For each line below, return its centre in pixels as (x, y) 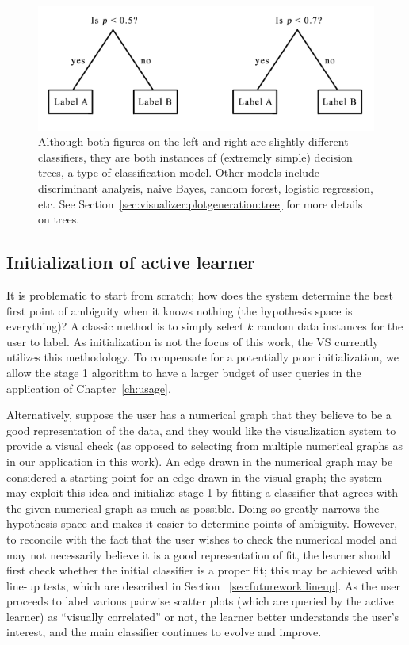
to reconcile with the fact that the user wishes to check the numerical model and (202, 538)
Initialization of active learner (131, 262)
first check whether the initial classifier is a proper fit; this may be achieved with (202, 570)
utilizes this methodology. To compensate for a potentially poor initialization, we (203, 357)
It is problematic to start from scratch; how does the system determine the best (200, 295)
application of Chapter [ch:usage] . (89, 388)
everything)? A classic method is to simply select (125, 326)
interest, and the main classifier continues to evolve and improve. (164, 632)
